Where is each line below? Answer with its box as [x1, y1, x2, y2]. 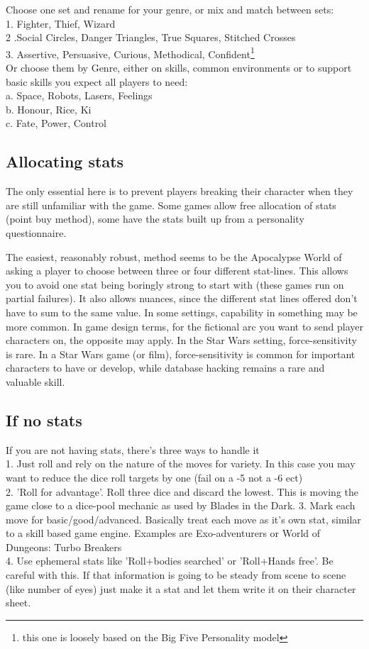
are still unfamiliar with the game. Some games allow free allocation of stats [6, 197, 336, 212]
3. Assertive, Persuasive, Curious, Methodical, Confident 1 [6, 44, 255, 61]
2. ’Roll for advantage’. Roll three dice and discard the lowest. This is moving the [6, 484, 359, 499]
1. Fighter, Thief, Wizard [6, 16, 116, 30]
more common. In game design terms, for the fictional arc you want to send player [6, 318, 363, 333]
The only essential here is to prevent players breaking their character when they [6, 184, 353, 199]
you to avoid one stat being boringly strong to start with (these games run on [6, 277, 344, 292]
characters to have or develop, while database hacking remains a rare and [6, 360, 325, 375]
